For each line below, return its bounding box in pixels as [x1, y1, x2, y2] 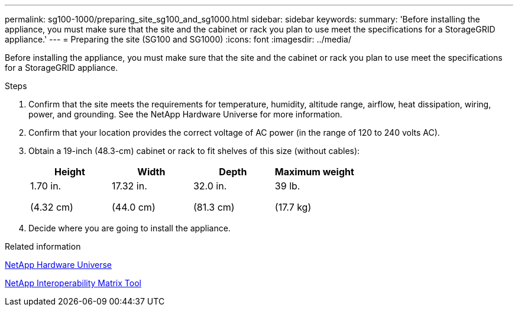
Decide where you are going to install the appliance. [28, 223, 231, 233]
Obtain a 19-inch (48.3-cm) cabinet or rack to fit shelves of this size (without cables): [28, 146, 360, 156]
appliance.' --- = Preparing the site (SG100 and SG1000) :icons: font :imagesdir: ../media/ [5, 34, 351, 44]
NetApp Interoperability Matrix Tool [5, 278, 141, 288]
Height [54, 166, 85, 178]
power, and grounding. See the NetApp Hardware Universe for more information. [28, 109, 342, 119]
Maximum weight [274, 166, 354, 178]
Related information [5, 241, 81, 251]
